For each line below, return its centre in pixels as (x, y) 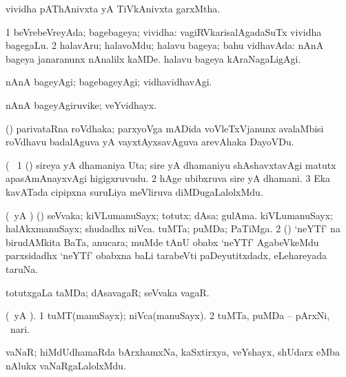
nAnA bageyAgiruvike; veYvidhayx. (81, 104)
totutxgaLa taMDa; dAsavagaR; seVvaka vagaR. (108, 292)
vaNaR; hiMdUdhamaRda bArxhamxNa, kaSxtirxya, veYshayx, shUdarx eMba (173, 352)
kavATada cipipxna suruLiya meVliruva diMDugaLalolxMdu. (134, 191)
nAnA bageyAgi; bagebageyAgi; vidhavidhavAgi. (109, 82)
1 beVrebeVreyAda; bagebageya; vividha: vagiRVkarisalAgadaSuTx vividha (164, 31)
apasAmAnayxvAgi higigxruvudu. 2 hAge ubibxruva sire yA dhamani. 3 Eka (168, 178)
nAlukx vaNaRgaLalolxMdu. (66, 365)
